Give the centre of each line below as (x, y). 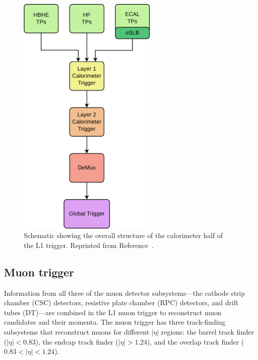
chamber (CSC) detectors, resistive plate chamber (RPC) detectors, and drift (121, 302)
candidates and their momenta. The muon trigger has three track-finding (115, 322)
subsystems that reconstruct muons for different (77, 332)
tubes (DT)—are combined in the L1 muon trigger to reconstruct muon (113, 312)
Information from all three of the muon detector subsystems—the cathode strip (125, 293)
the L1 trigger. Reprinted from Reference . (89, 245)
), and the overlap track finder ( (195, 341)
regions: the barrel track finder (207, 332)
